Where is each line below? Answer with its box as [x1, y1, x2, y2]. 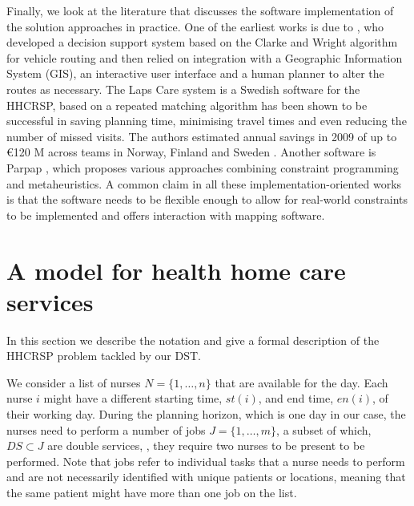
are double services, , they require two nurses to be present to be [47, 437, 365, 454]
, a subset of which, [276, 421, 372, 438]
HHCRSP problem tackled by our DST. [6, 347, 201, 364]
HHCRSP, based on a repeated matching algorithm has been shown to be [6, 96, 368, 113]
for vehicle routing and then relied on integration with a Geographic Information [6, 49, 403, 66]
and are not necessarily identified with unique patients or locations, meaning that [6, 468, 406, 485]
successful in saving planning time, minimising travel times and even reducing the [6, 112, 407, 129]
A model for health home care [6, 253, 346, 286]
